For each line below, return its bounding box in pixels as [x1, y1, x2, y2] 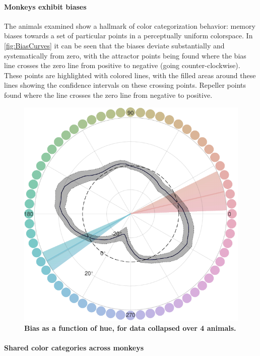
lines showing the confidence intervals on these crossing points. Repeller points [4, 80, 246, 90]
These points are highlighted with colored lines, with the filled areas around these [4, 70, 256, 80]
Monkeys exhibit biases [4, 1, 87, 12]
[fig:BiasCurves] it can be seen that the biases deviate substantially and [4, 40, 225, 50]
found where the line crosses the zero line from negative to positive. [4, 89, 213, 100]
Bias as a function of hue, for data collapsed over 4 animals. [24, 323, 236, 333]
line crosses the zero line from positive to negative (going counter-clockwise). [4, 60, 240, 71]
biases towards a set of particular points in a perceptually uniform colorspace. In [4, 30, 253, 41]
